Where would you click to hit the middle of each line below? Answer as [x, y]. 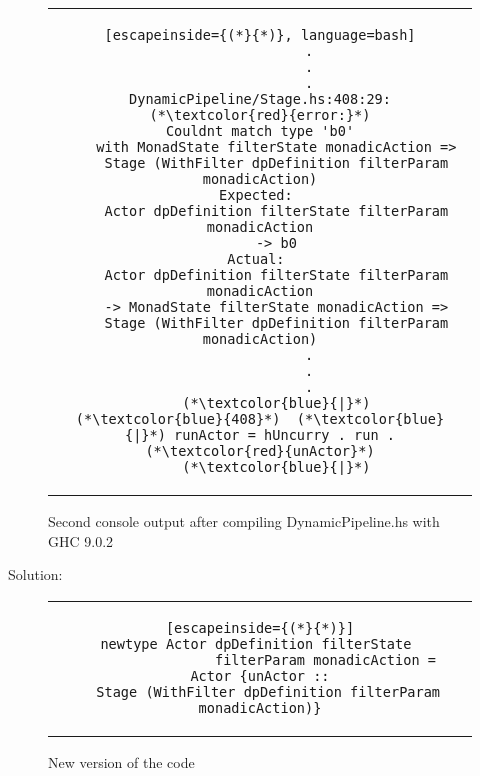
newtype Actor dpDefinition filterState [256, 643]
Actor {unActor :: [260, 675]
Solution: [35, 574]
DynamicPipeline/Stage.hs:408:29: [260, 99]
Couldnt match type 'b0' [260, 131]
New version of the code [121, 761]
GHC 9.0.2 [81, 540]
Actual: [256, 259]
